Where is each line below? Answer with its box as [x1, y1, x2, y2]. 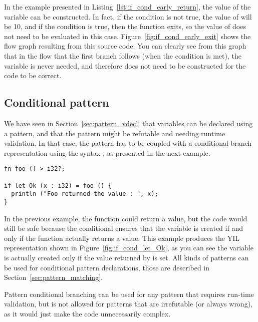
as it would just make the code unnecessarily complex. [4, 308, 171, 318]
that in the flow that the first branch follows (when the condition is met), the [4, 50, 241, 61]
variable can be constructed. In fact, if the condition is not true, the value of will [4, 11, 252, 22]
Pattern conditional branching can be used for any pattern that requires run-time [4, 288, 254, 299]
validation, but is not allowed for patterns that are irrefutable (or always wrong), [4, 298, 252, 309]
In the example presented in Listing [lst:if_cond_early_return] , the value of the [4, 2, 251, 12]
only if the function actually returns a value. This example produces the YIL [4, 232, 239, 243]
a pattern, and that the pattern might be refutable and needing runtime [4, 128, 225, 138]
